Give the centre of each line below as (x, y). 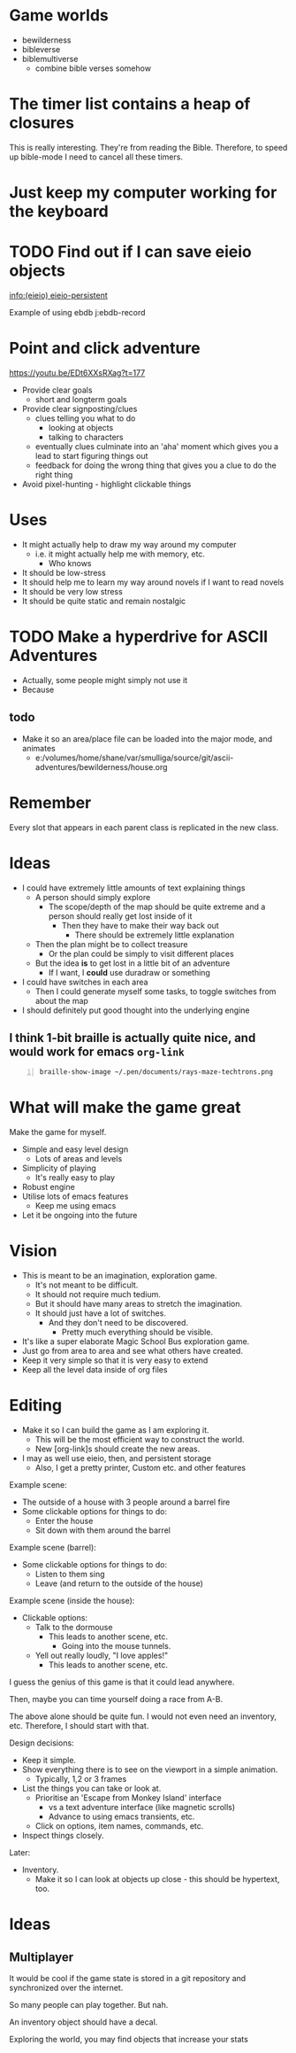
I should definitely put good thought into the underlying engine (136, 1010)
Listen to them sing (70, 1574)
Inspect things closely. (63, 1835)
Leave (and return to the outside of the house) (119, 1583)
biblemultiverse (50, 58)
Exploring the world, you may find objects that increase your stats (129, 2039)
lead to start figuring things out (91, 455)
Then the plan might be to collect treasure (111, 944)
